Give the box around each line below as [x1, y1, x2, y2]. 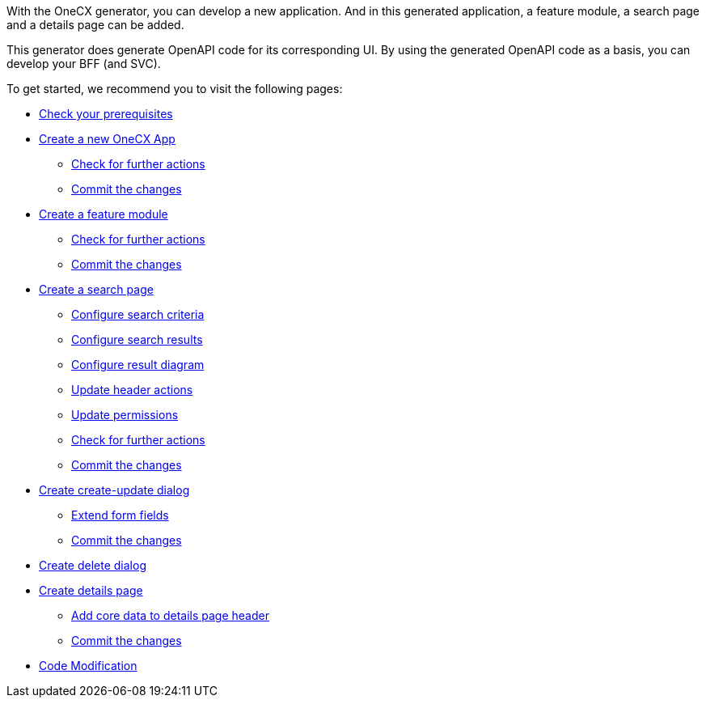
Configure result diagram [71, 358, 205, 371]
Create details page [39, 583, 143, 597]
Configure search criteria [71, 307, 205, 321]
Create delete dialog [39, 558, 146, 572]
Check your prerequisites [39, 107, 173, 121]
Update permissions [71, 408, 179, 422]
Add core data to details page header [71, 609, 269, 622]
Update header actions [71, 383, 193, 397]
